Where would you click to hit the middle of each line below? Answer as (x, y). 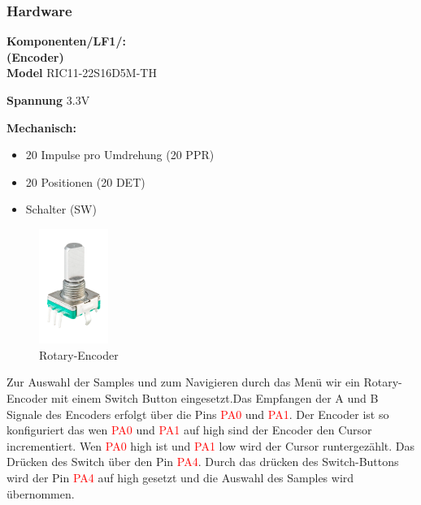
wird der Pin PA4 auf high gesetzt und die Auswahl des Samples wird (180, 478)
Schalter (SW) (61, 209)
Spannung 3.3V (48, 100)
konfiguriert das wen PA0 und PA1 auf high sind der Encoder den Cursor (189, 430)
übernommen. (41, 493)
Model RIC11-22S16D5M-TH (82, 73)
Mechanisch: (42, 127)
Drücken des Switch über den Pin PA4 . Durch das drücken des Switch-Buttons (203, 462)
